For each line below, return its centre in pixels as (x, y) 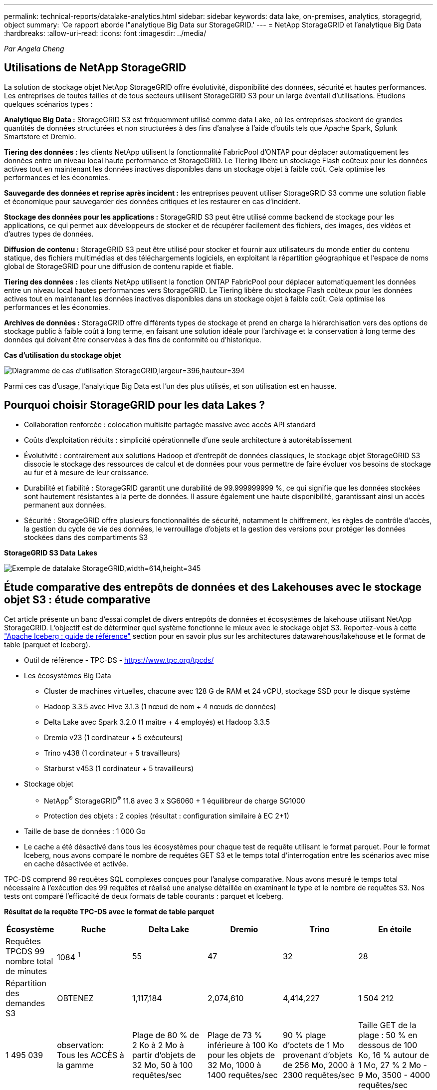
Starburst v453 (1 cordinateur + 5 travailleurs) (119, 768)
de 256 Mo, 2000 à (319, 1065)
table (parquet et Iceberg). (47, 644)
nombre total (29, 961)
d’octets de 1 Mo (313, 1045)
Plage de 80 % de (166, 1035)
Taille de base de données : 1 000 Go (85, 831)
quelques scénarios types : (48, 104)
